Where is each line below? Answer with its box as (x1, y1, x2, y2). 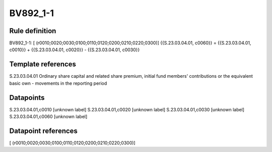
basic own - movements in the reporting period (9, 80, 107, 86)
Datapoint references (9, 126, 78, 135)
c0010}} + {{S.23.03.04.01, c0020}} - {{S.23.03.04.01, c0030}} (9, 47, 140, 53)
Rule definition (9, 27, 56, 35)
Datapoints (9, 93, 45, 102)
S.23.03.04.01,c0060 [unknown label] (9, 113, 88, 120)
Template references (9, 60, 77, 69)
